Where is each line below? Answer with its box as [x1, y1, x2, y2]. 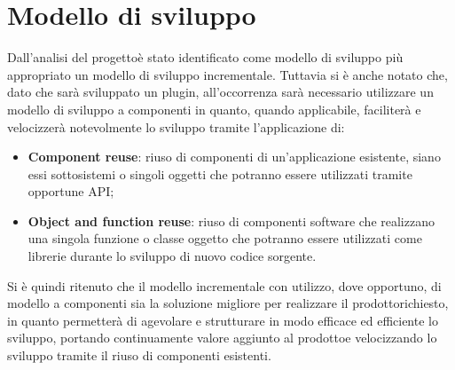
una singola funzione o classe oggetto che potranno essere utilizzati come [27, 229, 422, 248]
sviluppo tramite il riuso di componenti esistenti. [7, 346, 271, 365]
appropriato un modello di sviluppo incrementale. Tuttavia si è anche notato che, [7, 65, 448, 83]
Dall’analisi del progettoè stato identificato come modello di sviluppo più [7, 48, 404, 67]
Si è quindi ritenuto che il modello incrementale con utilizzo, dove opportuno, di [7, 276, 442, 295]
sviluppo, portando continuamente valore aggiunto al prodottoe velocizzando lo [7, 328, 437, 347]
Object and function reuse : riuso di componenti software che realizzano [27, 211, 435, 230]
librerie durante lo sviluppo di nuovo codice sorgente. [27, 247, 317, 265]
